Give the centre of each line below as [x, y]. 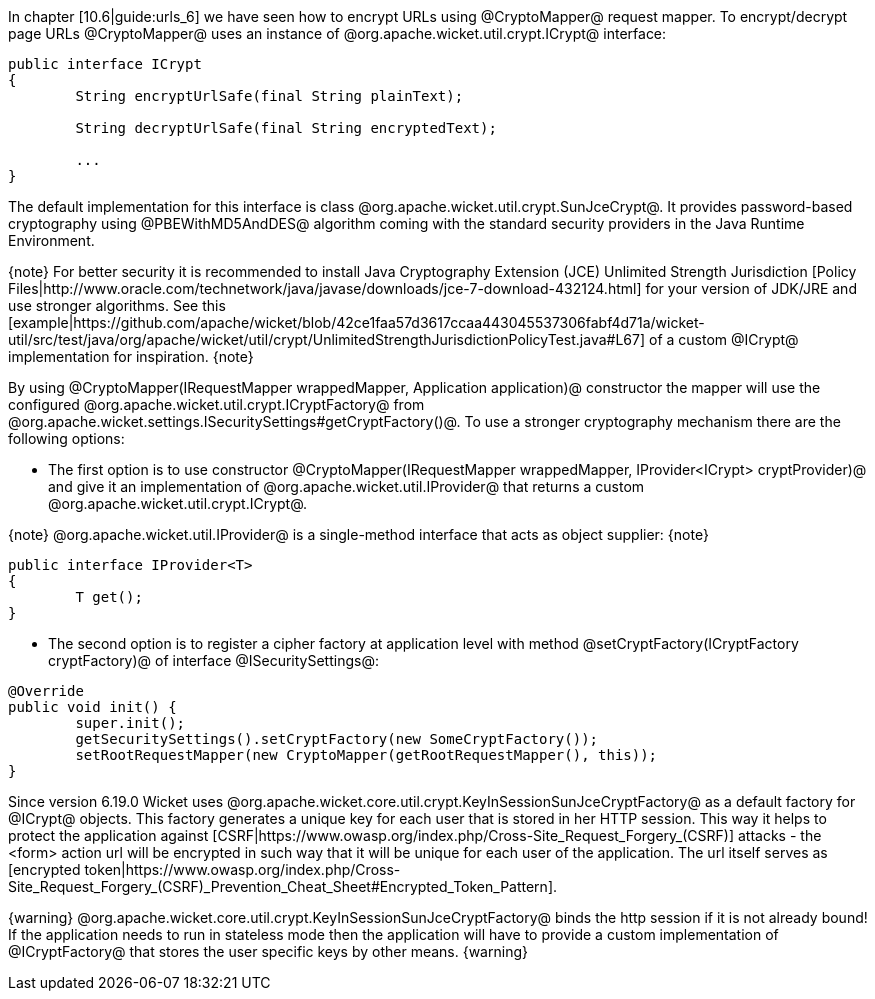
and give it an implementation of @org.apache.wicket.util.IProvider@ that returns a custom [346, 486]
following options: [66, 438]
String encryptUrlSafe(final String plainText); [269, 96]
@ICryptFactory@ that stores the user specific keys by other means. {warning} [268, 951]
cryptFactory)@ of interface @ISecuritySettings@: [213, 660]
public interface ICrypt [105, 64]
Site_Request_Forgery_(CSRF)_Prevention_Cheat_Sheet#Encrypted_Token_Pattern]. [283, 886]
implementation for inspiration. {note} [131, 356]
